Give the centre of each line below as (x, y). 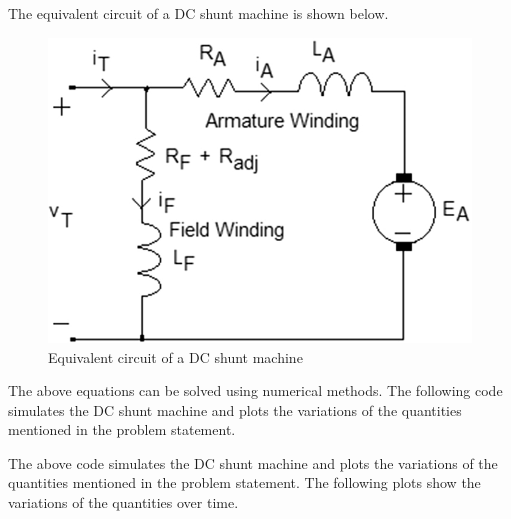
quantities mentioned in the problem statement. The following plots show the (244, 482)
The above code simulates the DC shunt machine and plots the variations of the (253, 462)
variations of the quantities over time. (123, 502)
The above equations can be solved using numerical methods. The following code (255, 390)
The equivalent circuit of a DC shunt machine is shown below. (198, 13)
